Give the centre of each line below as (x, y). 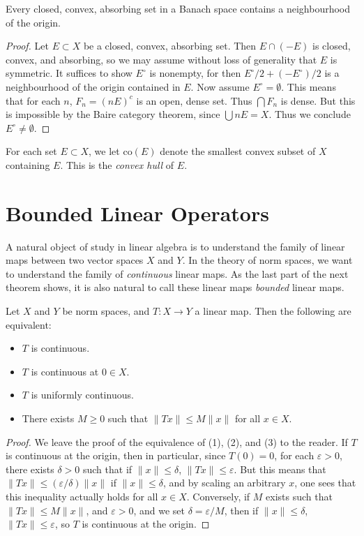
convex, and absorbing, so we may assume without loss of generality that (161, 59)
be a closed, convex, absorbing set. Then (170, 46)
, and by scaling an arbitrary (224, 483)
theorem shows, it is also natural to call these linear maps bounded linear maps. (175, 287)
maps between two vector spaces (75, 260)
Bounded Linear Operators (137, 213)
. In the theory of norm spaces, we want (267, 260)
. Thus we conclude (310, 114)
